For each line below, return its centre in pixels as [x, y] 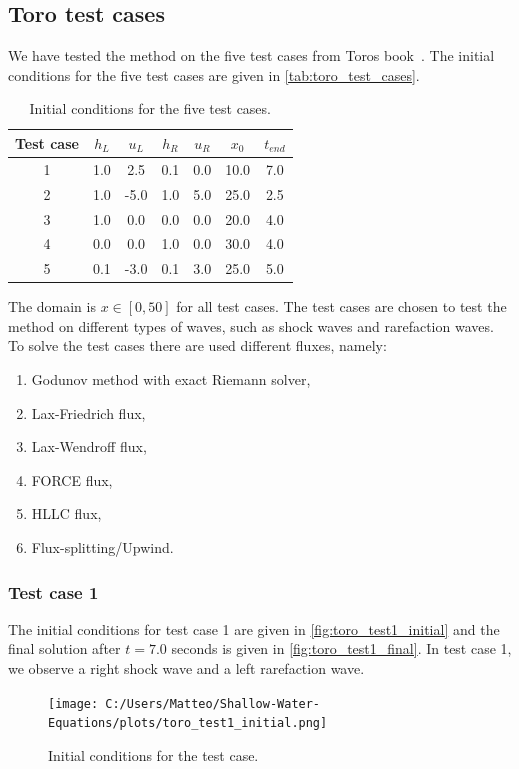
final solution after [64, 648]
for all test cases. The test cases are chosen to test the [341, 306]
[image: [73, 703]
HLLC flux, [66, 513]
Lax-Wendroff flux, [89, 446]
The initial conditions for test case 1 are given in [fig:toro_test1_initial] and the [254, 628]
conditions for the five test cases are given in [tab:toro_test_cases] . [214, 74]
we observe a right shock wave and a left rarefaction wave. [186, 668]
